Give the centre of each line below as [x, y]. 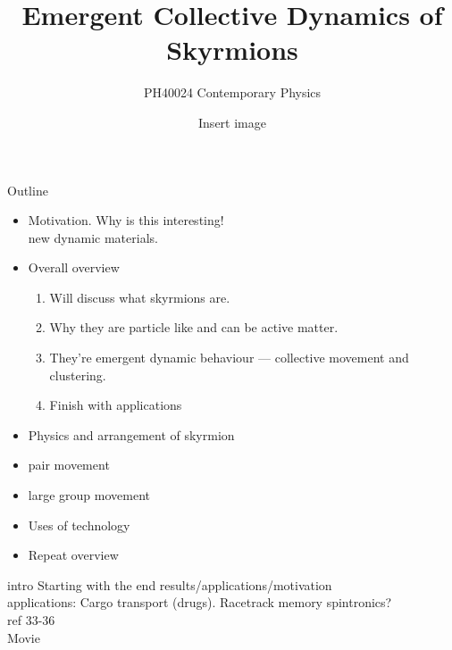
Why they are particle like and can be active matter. [194, 327]
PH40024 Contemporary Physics [232, 92]
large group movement [89, 495]
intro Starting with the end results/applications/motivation [170, 584]
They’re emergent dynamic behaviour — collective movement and [229, 358]
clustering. [78, 375]
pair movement [69, 465]
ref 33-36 [31, 620]
